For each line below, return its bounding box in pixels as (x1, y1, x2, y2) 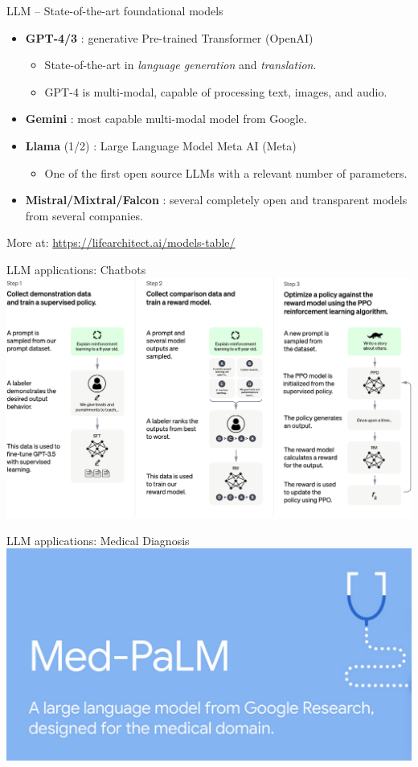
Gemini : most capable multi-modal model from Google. (25, 110, 307, 127)
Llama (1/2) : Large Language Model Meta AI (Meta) (25, 137, 297, 154)
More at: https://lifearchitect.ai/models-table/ (6, 234, 236, 251)
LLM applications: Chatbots (6, 260, 146, 277)
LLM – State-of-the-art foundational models (6, 2, 223, 18)
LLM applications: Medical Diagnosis (6, 531, 190, 548)
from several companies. (25, 207, 143, 224)
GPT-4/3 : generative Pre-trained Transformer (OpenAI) (25, 29, 313, 46)
